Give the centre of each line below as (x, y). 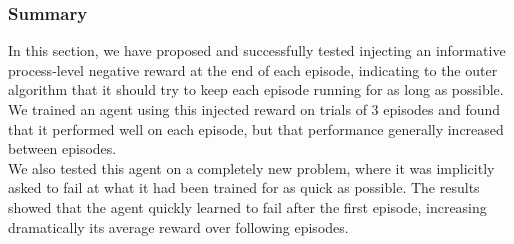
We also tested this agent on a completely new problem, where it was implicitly (251, 167)
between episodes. (62, 148)
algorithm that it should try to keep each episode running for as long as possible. (256, 89)
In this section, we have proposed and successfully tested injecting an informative (257, 50)
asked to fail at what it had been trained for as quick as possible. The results (244, 187)
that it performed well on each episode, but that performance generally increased (256, 128)
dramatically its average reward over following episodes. (178, 226)
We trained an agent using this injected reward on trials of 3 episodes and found (254, 109)
